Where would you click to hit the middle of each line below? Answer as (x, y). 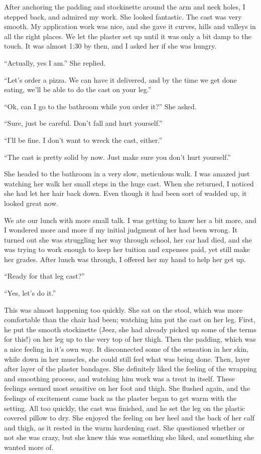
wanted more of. (29, 447)
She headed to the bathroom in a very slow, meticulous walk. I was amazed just (127, 174)
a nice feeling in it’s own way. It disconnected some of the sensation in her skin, (126, 349)
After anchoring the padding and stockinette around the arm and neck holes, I (125, 7)
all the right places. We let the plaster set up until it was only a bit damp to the (128, 36)
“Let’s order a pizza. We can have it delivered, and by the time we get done (120, 79)
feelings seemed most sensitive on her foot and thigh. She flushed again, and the (127, 388)
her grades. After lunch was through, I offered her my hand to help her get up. (125, 259)
